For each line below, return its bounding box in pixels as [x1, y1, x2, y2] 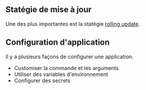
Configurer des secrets [14, 76, 71, 84]
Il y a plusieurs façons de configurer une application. [5, 53, 134, 60]
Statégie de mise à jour [5, 5, 92, 15]
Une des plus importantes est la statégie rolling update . [5, 20, 140, 27]
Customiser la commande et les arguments [14, 64, 119, 71]
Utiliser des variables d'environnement [14, 71, 109, 78]
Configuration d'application [5, 38, 110, 48]
